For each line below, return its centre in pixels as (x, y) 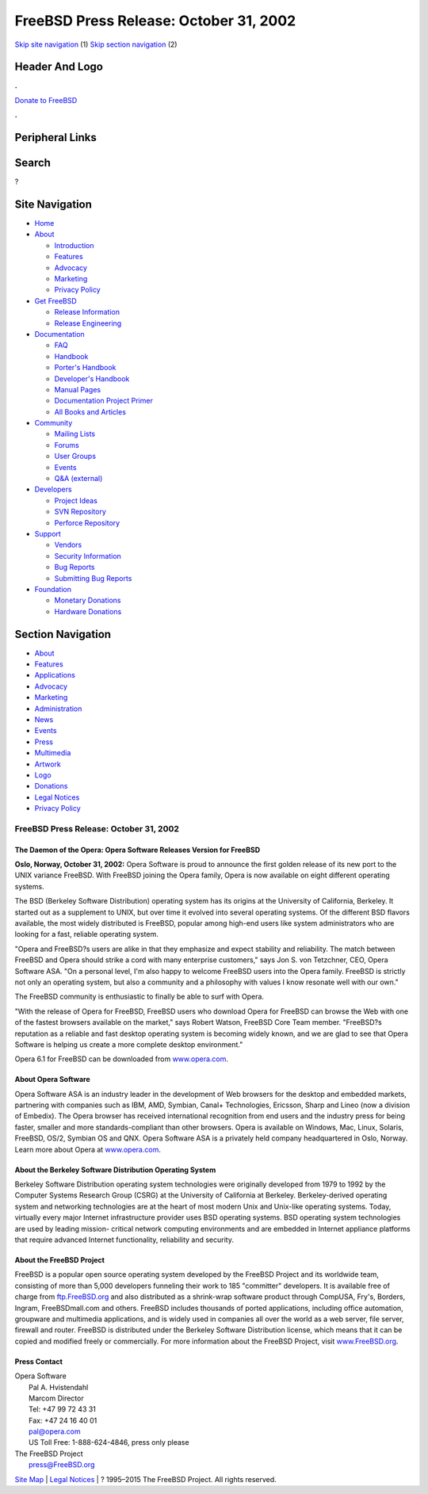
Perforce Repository (87, 522)
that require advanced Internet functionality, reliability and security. (124, 1240)
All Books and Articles (90, 411)
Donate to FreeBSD (46, 100)
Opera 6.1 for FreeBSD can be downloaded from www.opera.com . (122, 1059)
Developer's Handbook (92, 378)
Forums (67, 445)
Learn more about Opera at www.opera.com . (88, 1149)
